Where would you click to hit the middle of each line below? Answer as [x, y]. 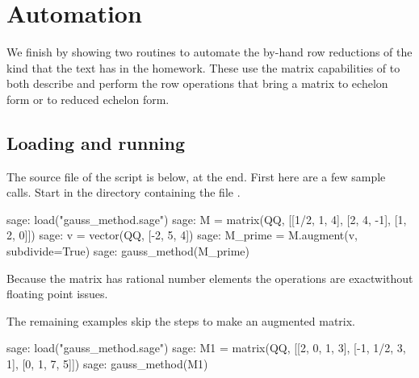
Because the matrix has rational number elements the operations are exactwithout [210, 278]
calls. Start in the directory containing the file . [124, 192]
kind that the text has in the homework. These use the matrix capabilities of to [203, 67]
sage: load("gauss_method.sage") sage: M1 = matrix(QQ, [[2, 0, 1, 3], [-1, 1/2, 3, [206, 348]
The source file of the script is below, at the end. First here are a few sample [196, 176]
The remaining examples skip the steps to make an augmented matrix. [181, 320]
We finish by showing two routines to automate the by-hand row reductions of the [209, 52]
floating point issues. [57, 294]
